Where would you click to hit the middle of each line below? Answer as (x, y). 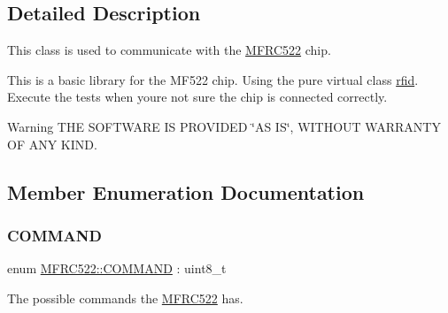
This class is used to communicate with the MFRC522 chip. (169, 50)
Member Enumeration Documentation (186, 191)
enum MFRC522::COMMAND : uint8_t (117, 268)
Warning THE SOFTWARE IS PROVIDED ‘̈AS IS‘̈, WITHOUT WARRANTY (224, 126)
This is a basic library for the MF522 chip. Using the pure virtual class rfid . (213, 79)
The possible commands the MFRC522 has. (125, 298)
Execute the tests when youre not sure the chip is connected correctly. (197, 97)
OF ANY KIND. (52, 144)
